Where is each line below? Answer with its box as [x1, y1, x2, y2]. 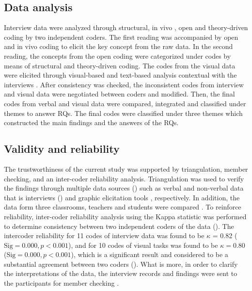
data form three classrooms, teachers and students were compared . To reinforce [4, 202, 241, 212]
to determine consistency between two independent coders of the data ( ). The [4, 221, 234, 231]
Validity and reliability [4, 141, 120, 156]
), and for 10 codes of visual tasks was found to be [68, 240, 218, 250]
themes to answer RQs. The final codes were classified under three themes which [4, 108, 243, 118]
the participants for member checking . [4, 278, 119, 288]
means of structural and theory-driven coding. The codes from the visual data [4, 60, 236, 70]
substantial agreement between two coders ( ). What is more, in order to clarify [4, 259, 238, 269]
